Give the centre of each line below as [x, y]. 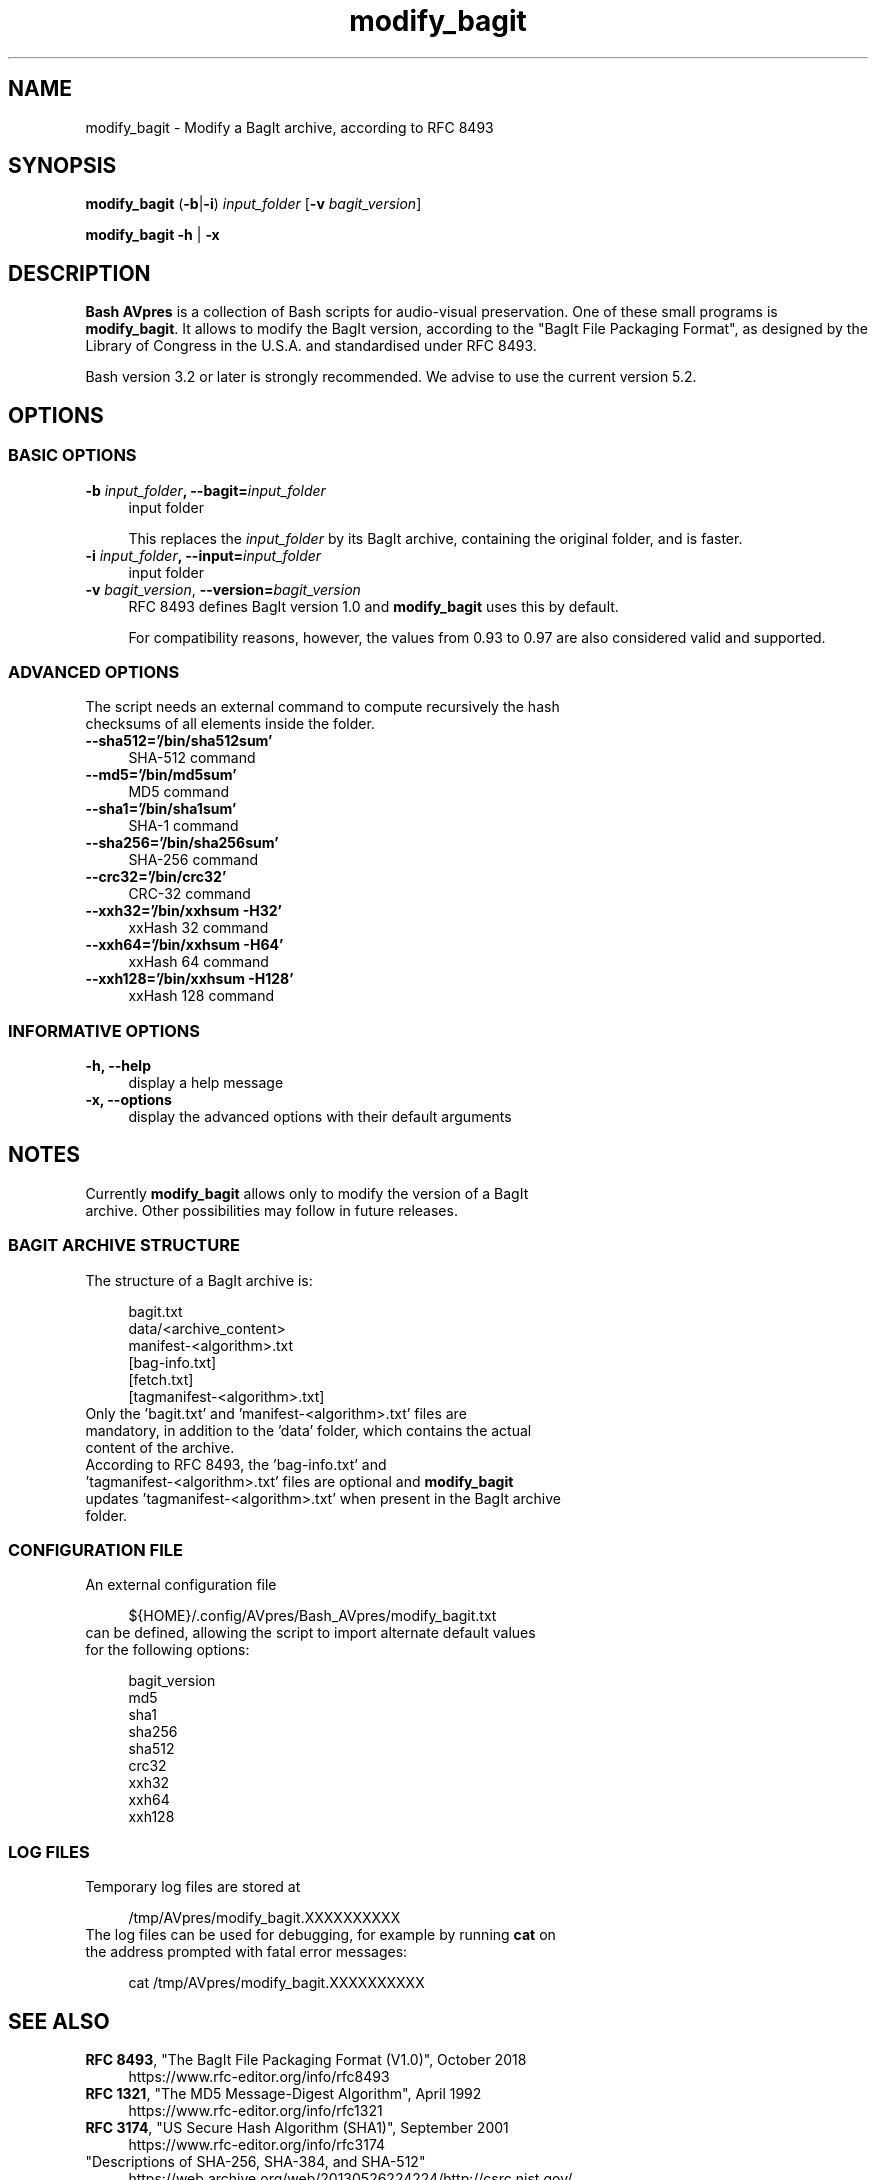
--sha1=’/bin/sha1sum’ [161, 809]
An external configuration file [181, 1585]
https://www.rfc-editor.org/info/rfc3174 [257, 2144]
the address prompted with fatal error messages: [246, 1952]
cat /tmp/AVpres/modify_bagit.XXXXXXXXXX [276, 1983]
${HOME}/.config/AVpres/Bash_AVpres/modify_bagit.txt [312, 1616]
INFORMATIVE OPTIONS [104, 1030]
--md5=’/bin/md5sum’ [161, 775]
